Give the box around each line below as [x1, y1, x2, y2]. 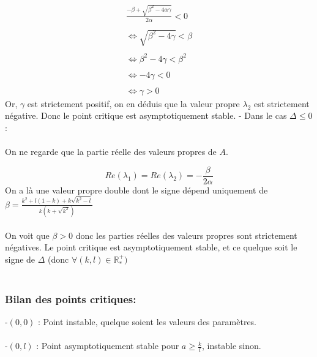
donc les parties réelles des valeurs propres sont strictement [75, 228, 297, 241]
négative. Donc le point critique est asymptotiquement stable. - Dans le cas [5, 109, 287, 122]
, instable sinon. [202, 339, 261, 352]
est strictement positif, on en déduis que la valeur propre [27, 97, 240, 110]
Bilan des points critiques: [5, 291, 136, 306]
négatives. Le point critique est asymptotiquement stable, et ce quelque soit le [5, 241, 297, 254]
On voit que [5, 228, 50, 241]
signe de [5, 252, 35, 265]
